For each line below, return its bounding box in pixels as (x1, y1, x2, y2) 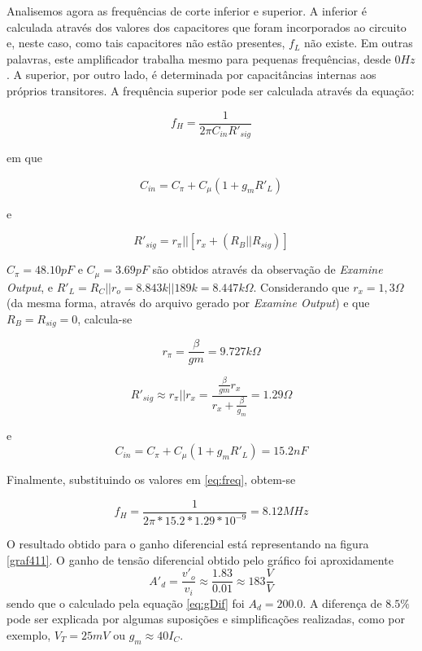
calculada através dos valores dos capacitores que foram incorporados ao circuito (7, 18, 407, 35)
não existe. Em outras (304, 34, 413, 51)
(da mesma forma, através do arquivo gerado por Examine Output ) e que (7, 294, 370, 311)
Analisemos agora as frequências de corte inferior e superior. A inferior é (7, 2, 367, 19)
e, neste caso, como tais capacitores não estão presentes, (7, 34, 285, 51)
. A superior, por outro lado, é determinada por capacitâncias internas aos (7, 66, 376, 83)
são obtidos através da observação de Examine (152, 261, 383, 278)
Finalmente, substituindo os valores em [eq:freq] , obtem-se (7, 471, 296, 488)
